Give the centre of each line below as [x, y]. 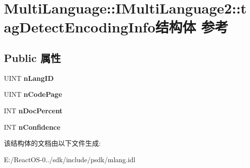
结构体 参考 [192, 27]
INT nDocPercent [33, 110]
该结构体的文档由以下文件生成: [52, 143]
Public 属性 [32, 57]
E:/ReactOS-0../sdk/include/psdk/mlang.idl [70, 159]
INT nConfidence [32, 127]
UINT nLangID [29, 78]
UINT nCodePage [33, 94]
